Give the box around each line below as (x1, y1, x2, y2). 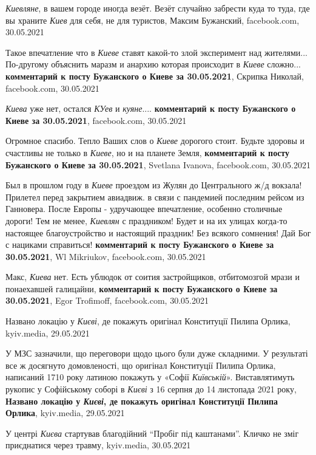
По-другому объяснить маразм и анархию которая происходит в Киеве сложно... (5, 58, 301, 70)
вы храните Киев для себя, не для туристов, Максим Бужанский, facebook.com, (5, 13, 300, 26)
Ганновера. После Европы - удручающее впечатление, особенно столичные (5, 202, 283, 215)
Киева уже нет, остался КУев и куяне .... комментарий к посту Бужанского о (5, 102, 296, 115)
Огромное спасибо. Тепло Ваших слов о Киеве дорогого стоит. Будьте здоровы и (5, 134, 304, 147)
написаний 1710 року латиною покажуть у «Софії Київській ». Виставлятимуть (5, 371, 295, 383)
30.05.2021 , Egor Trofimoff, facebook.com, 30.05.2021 (5, 294, 209, 307)
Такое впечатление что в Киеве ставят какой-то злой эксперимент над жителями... (5, 46, 308, 58)
